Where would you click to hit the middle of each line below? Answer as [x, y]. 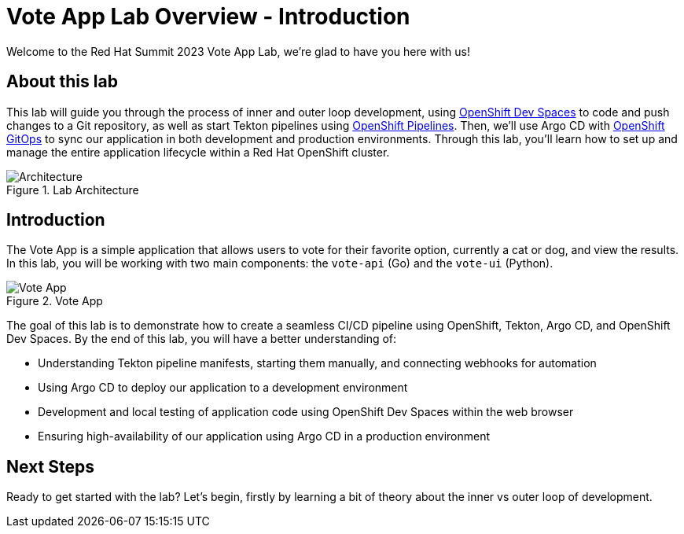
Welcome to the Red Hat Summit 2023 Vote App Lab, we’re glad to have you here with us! [238, 51]
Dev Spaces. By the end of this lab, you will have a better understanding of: [202, 339]
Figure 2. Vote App [55, 301]
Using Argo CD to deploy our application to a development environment [223, 388]
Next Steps [50, 466]
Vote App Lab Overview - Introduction [208, 17]
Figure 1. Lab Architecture [73, 190]
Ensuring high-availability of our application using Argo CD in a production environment [264, 436]
